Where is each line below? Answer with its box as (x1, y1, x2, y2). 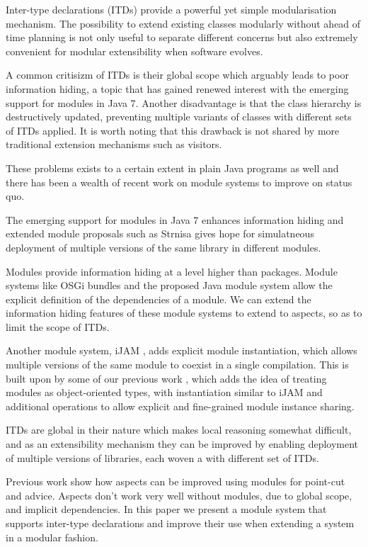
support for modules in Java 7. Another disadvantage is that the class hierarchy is (6, 95, 362, 110)
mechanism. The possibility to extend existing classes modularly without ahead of (6, 16, 361, 30)
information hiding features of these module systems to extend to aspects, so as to (6, 305, 362, 320)
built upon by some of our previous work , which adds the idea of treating (6, 371, 327, 385)
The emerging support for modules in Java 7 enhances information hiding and (6, 212, 344, 227)
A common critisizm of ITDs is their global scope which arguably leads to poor (6, 67, 349, 82)
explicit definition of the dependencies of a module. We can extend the (6, 291, 311, 306)
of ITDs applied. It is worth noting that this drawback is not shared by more (6, 123, 340, 137)
